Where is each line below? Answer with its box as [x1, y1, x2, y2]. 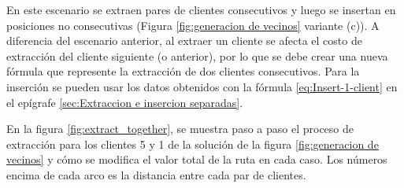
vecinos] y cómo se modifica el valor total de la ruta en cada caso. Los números [6, 151, 387, 168]
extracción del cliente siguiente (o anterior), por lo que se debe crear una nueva [6, 47, 388, 64]
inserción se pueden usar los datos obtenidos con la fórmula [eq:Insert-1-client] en [6, 78, 398, 94]
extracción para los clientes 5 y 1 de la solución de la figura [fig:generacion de [6, 135, 379, 152]
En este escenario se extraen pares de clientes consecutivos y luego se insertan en [6, 2, 396, 17]
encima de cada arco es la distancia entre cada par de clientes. [6, 166, 306, 182]
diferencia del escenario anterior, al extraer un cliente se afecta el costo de [6, 32, 362, 49]
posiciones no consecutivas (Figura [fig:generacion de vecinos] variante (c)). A [6, 17, 380, 33]
